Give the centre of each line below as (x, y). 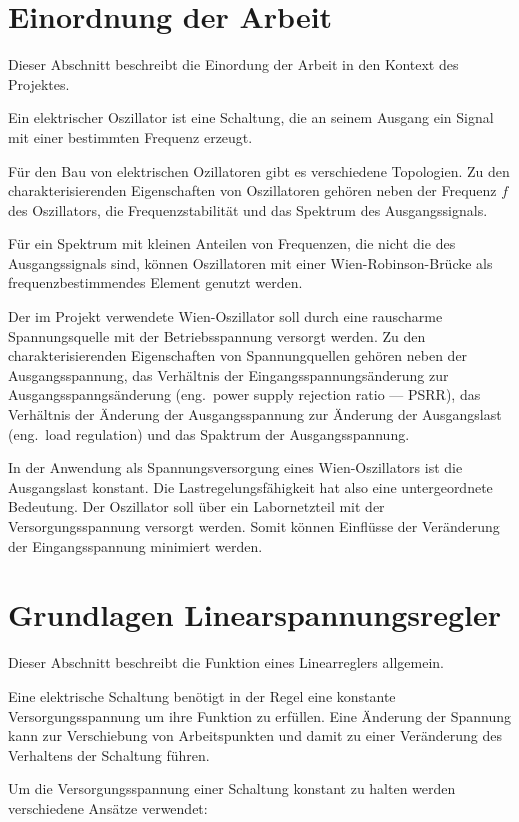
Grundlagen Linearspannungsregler (255, 614)
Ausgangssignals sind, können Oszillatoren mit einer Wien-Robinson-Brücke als (250, 262)
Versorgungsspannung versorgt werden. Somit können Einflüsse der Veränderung (254, 526)
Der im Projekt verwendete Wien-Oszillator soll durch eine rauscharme (225, 316)
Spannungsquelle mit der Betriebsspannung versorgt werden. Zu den (217, 335)
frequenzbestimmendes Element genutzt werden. (155, 282)
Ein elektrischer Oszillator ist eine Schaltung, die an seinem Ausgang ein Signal (251, 117)
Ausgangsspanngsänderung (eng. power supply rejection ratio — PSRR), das (244, 394)
